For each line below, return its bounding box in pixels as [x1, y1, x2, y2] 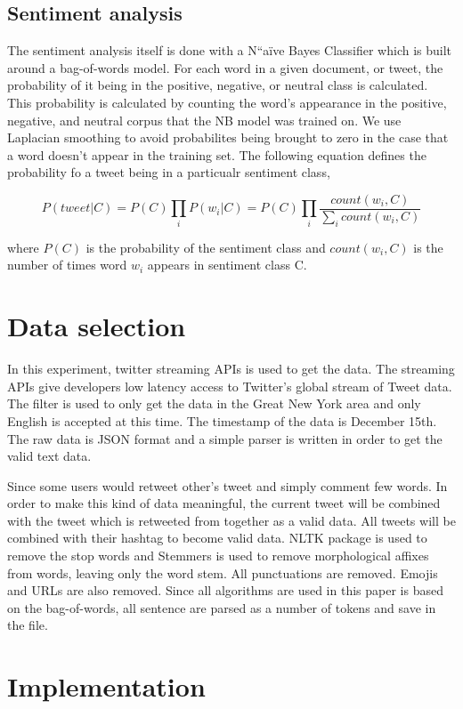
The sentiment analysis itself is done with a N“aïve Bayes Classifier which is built [7, 41, 452, 60]
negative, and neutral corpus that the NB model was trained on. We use [7, 110, 402, 129]
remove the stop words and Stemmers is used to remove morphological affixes [7, 546, 429, 565]
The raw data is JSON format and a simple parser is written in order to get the [7, 429, 443, 447]
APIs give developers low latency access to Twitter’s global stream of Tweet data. [7, 376, 452, 395]
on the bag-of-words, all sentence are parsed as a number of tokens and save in [7, 598, 436, 616]
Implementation [7, 668, 206, 705]
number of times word [7, 255, 127, 274]
